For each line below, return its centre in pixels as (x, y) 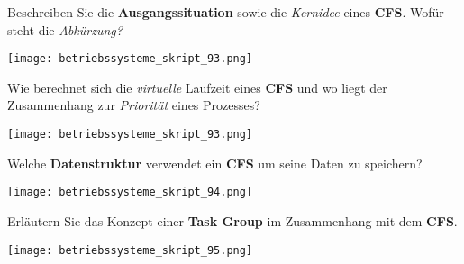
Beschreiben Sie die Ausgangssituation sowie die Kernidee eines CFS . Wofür (226, 12)
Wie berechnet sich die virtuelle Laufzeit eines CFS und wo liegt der (197, 87)
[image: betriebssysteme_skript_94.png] (130, 192)
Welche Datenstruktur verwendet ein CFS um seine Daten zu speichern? (215, 163)
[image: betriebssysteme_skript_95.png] (130, 250)
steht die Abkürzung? (65, 29)
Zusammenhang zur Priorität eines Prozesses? (134, 105)
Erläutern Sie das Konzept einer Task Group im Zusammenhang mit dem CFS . (232, 220)
